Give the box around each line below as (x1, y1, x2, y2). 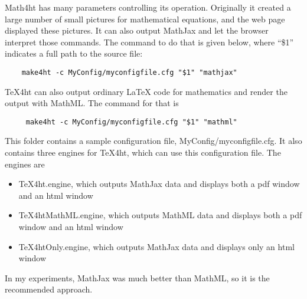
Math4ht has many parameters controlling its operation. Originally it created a (5, 1, 291, 13)
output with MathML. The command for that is (5, 97, 179, 109)
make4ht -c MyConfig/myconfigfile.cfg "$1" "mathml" (25, 117, 237, 126)
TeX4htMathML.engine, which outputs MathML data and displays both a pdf (18, 209, 302, 221)
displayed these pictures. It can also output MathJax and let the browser (5, 24, 269, 37)
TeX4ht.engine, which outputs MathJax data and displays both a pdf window (18, 178, 300, 190)
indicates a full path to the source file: (5, 47, 143, 60)
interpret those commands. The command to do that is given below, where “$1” (5, 35, 294, 48)
